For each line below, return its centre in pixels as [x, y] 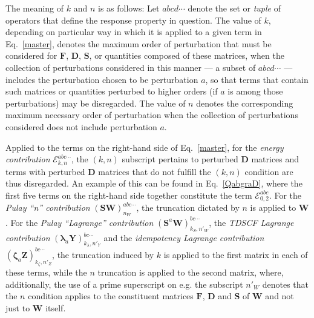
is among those [255, 91]
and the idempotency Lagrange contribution [184, 238]
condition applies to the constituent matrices [111, 296]
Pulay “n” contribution [48, 207]
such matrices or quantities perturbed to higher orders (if [112, 91]
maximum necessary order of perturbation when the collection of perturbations [152, 115]
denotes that [285, 284]
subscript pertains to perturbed [180, 159]
